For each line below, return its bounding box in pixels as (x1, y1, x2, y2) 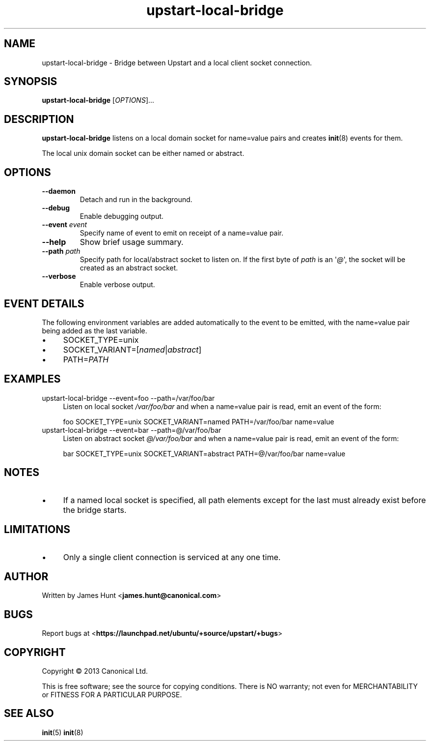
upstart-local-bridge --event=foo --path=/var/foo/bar (42, 393, 215, 402)
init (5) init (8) (42, 728, 83, 737)
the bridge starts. (63, 505, 127, 515)
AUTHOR (4, 570, 49, 583)
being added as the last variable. (42, 326, 147, 335)
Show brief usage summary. (80, 237, 184, 247)
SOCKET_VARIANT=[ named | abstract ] (63, 344, 202, 355)
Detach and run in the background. (80, 195, 192, 204)
